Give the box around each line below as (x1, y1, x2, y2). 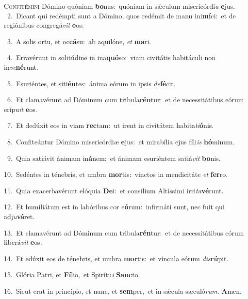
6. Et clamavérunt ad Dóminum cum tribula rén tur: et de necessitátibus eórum (7, 94, 244, 105)
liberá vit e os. (4, 237, 42, 247)
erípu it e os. (4, 104, 37, 114)
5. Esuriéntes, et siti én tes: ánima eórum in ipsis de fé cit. (7, 78, 176, 88)
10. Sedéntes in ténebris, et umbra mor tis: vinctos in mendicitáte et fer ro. (4, 169, 228, 179)
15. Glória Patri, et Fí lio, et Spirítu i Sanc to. (4, 269, 140, 280)
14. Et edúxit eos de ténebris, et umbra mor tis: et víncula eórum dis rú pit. (4, 253, 229, 263)
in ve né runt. (4, 62, 38, 72)
